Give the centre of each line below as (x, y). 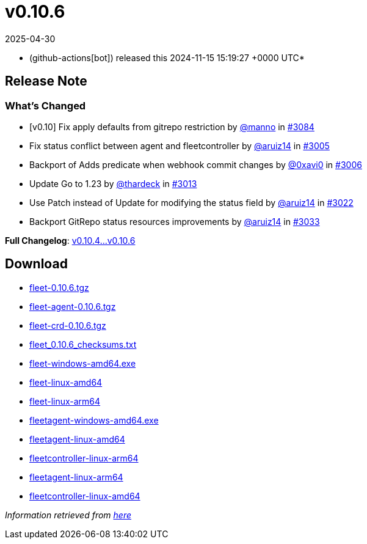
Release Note (46, 81)
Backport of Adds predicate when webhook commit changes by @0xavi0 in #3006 (196, 164)
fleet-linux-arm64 (65, 401)
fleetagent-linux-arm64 (76, 477)
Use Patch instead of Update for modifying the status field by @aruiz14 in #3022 (191, 202)
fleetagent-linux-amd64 (77, 439)
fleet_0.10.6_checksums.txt (83, 344)
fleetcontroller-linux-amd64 (85, 496)
